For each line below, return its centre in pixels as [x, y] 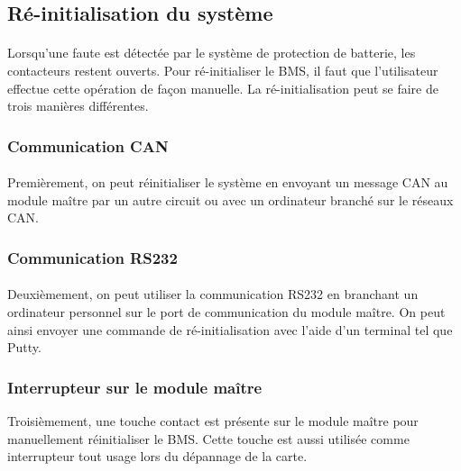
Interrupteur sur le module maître [135, 387]
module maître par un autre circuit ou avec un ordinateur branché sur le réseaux [230, 199]
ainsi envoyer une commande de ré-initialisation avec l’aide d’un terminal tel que [230, 329]
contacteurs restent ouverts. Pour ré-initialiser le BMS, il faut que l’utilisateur [223, 70]
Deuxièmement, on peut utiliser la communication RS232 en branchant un [213, 294]
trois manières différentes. [78, 106]
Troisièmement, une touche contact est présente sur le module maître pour [213, 421]
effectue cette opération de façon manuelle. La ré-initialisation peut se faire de [223, 88]
